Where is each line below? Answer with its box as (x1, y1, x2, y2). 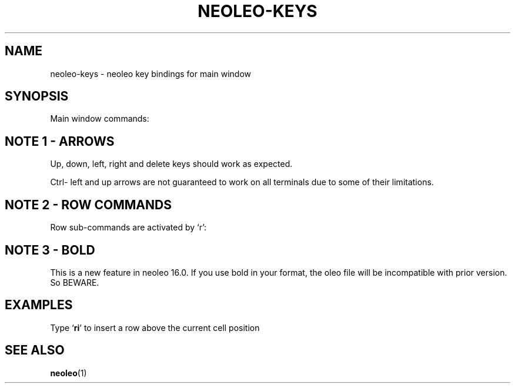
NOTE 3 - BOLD (5, 242, 95, 257)
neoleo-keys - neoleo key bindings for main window (50, 68, 251, 79)
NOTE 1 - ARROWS (5, 133, 115, 149)
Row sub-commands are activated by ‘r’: (50, 222, 207, 233)
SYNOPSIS (5, 89, 69, 104)
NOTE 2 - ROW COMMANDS (5, 197, 172, 212)
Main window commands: (50, 113, 149, 124)
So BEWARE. (50, 277, 99, 287)
